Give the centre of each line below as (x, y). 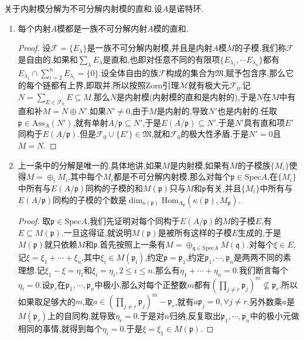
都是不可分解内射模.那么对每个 (172, 176)
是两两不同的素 (263, 257)
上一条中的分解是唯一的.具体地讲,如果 (90, 165)
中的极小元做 (274, 316)
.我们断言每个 (262, 270)
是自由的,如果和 (48, 59)
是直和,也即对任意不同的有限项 (161, 59)
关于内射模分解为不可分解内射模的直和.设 (83, 8)
